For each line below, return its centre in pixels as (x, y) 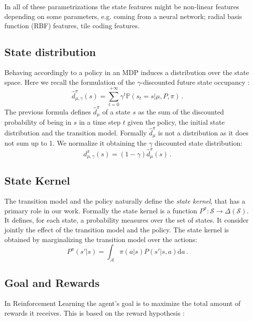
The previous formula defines (48, 112)
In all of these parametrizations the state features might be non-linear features (122, 6)
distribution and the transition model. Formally (76, 132)
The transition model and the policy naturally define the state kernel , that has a (125, 201)
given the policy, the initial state (176, 122)
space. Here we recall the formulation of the (70, 82)
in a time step (100, 122)
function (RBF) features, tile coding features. (72, 26)
